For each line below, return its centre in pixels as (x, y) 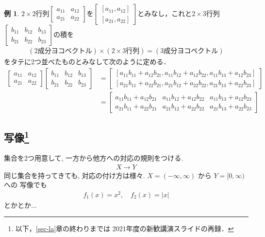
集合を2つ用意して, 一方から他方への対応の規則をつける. (94, 157)
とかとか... (20, 205)
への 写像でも (25, 185)
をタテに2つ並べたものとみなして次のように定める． (87, 62)
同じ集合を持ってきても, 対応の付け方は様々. (75, 175)
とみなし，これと (165, 13)
